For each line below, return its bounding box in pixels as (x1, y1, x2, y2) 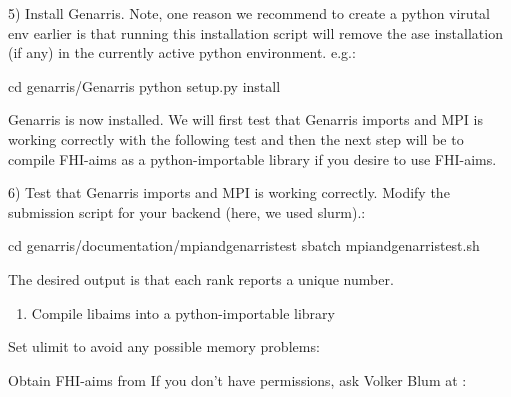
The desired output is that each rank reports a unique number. (8, 268, 394, 289)
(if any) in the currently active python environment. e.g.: (8, 42, 356, 63)
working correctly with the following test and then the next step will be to (8, 128, 464, 149)
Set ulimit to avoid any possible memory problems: (8, 336, 320, 357)
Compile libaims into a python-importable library (31, 302, 335, 323)
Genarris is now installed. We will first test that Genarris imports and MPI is (8, 109, 483, 130)
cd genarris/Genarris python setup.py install (8, 75, 281, 96)
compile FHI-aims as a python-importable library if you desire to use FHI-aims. (8, 148, 497, 169)
